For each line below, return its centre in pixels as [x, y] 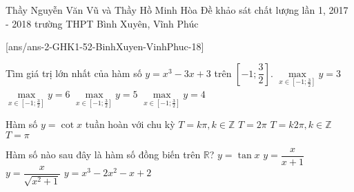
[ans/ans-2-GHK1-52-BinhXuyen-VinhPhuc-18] [105, 46]
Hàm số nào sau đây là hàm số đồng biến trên [103, 154]
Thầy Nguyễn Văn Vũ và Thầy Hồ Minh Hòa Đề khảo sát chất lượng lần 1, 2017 [177, 10]
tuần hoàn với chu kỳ [130, 124]
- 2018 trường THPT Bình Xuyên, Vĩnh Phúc [102, 23]
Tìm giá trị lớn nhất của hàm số [74, 73]
